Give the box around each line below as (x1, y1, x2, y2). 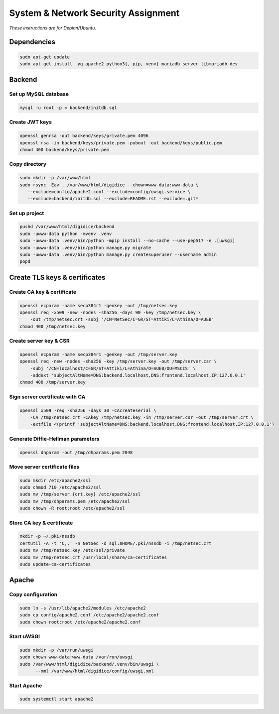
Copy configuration (9, 591, 57, 598)
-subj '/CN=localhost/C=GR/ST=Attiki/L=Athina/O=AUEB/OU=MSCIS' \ (30, 365, 196, 371)
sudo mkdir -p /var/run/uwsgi (19, 647, 94, 653)
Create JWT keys (9, 119, 52, 125)
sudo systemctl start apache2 (19, 696, 94, 702)
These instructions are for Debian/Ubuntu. (9, 25, 97, 31)
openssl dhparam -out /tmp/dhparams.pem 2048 (19, 450, 133, 455)
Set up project (9, 210, 44, 217)
